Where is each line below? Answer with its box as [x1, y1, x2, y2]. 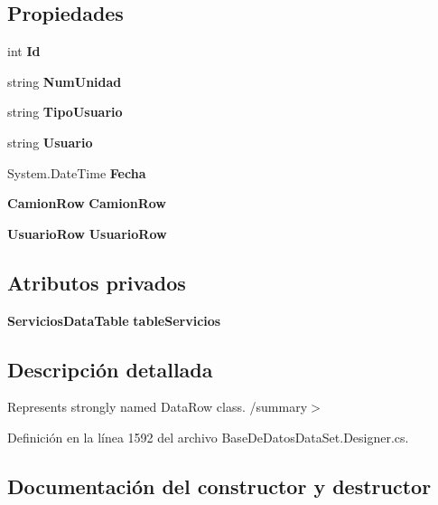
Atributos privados [7, 268, 186, 296]
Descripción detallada [7, 355, 213, 383]
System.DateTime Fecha [7, 163, 146, 182]
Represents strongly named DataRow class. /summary [7, 397, 308, 416]
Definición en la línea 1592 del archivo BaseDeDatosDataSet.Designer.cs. [7, 427, 409, 446]
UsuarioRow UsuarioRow [7, 224, 167, 243]
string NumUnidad [7, 71, 122, 91]
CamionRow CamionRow [7, 194, 166, 213]
